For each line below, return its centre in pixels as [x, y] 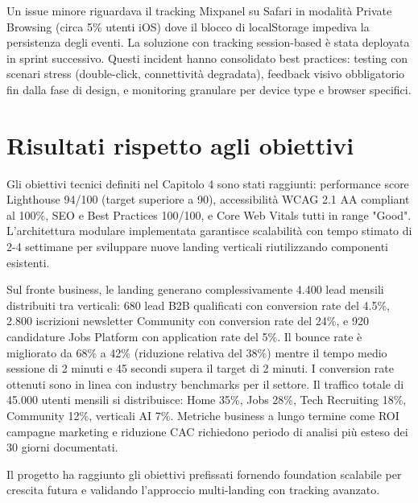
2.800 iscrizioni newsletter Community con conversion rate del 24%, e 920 [188, 321]
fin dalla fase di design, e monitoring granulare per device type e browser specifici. [209, 89]
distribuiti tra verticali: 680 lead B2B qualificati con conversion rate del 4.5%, [198, 305]
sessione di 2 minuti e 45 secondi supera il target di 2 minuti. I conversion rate [200, 368]
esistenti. [28, 262]
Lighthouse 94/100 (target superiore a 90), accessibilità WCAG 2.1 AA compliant [208, 199]
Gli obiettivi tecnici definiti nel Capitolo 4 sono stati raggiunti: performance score [208, 183]
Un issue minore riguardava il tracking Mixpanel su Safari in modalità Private [199, 10]
